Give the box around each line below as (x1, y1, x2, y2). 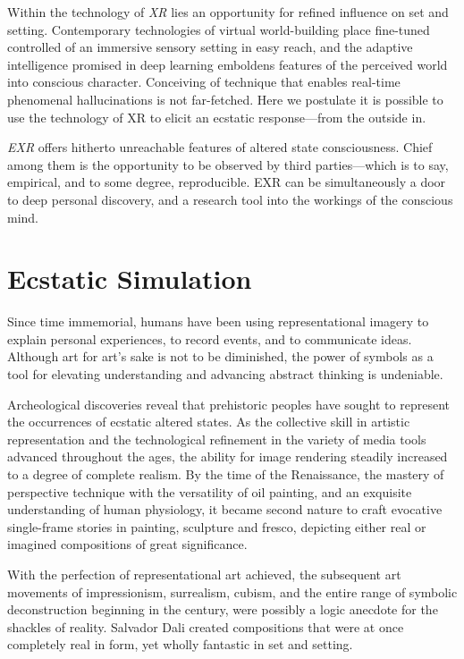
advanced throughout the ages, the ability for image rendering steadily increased (7, 447, 448, 466)
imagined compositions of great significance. (7, 535, 248, 553)
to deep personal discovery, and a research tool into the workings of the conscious (7, 190, 453, 208)
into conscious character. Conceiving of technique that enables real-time (7, 72, 401, 91)
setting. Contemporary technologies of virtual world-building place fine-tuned (7, 20, 430, 38)
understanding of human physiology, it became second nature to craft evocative (7, 500, 443, 519)
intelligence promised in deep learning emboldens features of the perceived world (7, 55, 448, 73)
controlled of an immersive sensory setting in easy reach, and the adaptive (7, 38, 413, 56)
